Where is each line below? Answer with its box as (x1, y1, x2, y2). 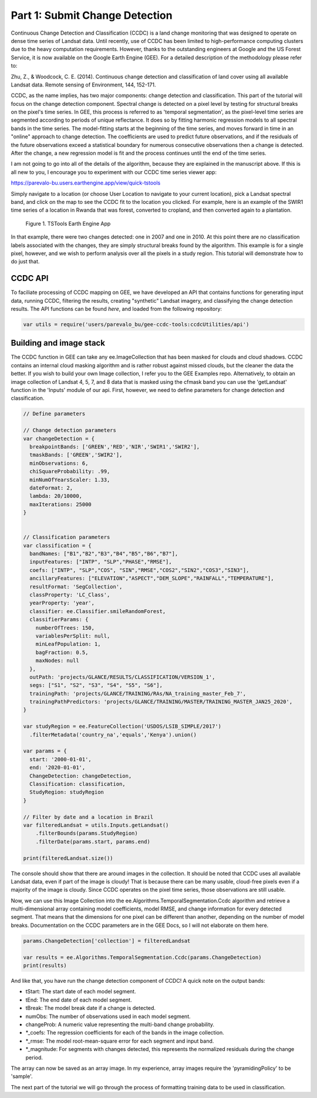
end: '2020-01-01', (29, 764, 86, 771)
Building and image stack (11, 338, 106, 348)
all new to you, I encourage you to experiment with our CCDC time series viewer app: (11, 168, 217, 176)
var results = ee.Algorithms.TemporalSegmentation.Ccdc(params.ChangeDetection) (23, 954, 262, 960)
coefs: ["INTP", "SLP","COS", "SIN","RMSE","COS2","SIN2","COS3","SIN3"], (29, 567, 249, 573)
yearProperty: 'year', (29, 600, 95, 607)
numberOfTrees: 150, (35, 624, 95, 631)
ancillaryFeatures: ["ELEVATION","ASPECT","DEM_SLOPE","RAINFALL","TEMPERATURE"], (29, 575, 274, 582)
